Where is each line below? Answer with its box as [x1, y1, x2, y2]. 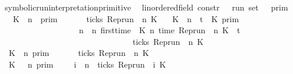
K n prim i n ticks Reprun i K [8, 58, 166, 70]
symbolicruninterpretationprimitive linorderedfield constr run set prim [4, 1, 288, 13]
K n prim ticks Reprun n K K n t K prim [12, 12, 239, 24]
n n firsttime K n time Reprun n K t [78, 24, 241, 36]
